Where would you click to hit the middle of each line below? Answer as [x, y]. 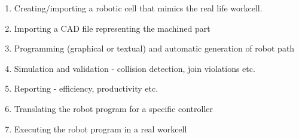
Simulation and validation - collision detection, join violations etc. [135, 68]
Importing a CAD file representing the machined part [112, 28]
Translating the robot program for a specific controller [113, 108]
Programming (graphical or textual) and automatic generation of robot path [154, 48]
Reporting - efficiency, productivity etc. [86, 88]
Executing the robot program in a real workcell [100, 129]
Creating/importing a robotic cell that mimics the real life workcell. [138, 8]
